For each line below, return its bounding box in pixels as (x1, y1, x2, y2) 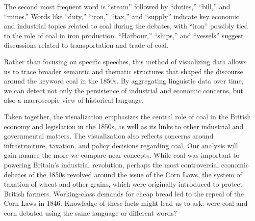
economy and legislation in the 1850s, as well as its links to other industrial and (4, 121, 244, 131)
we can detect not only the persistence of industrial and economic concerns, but (4, 85, 244, 95)
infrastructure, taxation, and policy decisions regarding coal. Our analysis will (4, 140, 238, 150)
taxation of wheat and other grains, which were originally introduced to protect (4, 179, 243, 189)
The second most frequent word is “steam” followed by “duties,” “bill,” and (4, 1, 230, 11)
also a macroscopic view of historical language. (4, 95, 144, 105)
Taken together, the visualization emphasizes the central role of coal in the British (4, 111, 251, 121)
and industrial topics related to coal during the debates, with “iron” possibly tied (4, 21, 248, 31)
